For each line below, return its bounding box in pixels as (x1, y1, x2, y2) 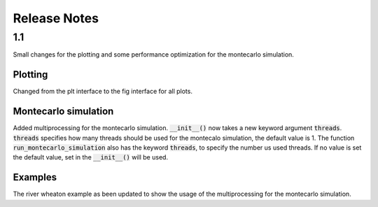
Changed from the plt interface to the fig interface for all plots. (13, 87, 192, 96)
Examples (13, 171, 57, 183)
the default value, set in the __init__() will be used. (13, 153, 168, 162)
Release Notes (13, 10, 99, 26)
